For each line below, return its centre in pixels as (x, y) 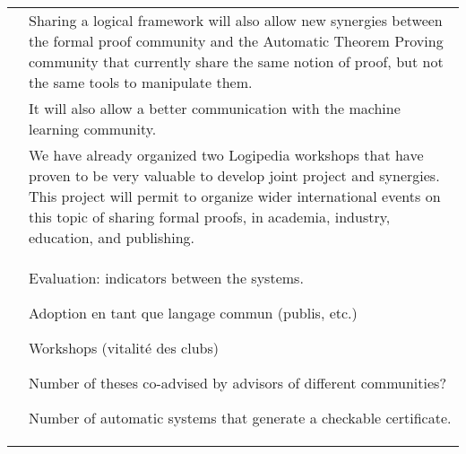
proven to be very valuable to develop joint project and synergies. (234, 175)
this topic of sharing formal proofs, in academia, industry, (210, 217)
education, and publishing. (112, 237)
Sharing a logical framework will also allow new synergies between (236, 20)
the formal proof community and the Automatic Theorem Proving (236, 41)
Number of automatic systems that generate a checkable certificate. (240, 418)
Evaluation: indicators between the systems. (166, 278)
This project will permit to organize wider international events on (235, 196)
